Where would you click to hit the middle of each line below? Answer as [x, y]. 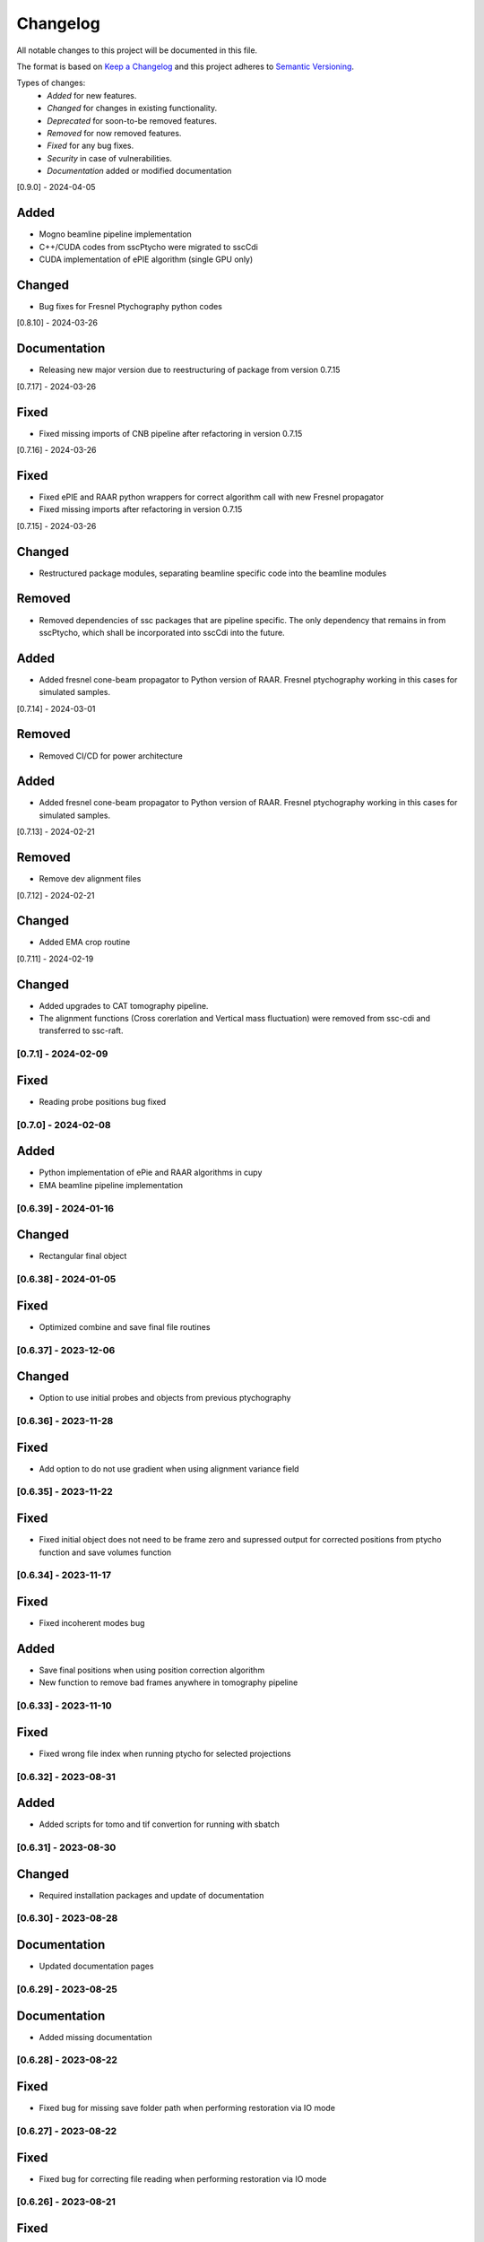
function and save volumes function [105, 1552]
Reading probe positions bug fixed [103, 1101]
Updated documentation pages [96, 1966]
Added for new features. [92, 95]
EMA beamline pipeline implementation [111, 1185]
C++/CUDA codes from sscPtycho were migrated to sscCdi [149, 247]
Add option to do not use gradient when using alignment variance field [169, 1469]
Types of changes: [51, 83]
